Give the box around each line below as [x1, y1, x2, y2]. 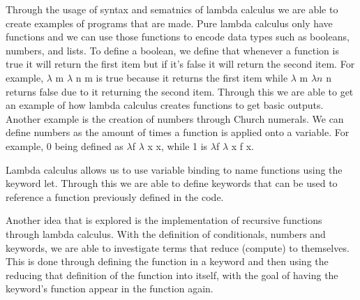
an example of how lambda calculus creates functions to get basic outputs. [6, 98, 324, 112]
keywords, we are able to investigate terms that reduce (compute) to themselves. [6, 240, 350, 255]
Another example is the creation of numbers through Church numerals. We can [6, 111, 344, 126]
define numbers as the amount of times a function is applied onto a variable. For [6, 125, 350, 140]
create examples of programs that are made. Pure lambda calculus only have [6, 15, 333, 30]
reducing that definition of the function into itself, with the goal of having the [6, 267, 338, 282]
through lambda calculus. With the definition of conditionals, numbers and [6, 226, 326, 241]
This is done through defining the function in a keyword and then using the [6, 254, 329, 269]
